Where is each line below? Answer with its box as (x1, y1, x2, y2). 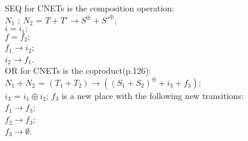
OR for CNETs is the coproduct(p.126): (5, 64, 151, 77)
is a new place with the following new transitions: (61, 89, 244, 101)
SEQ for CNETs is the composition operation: (5, 2, 174, 14)
